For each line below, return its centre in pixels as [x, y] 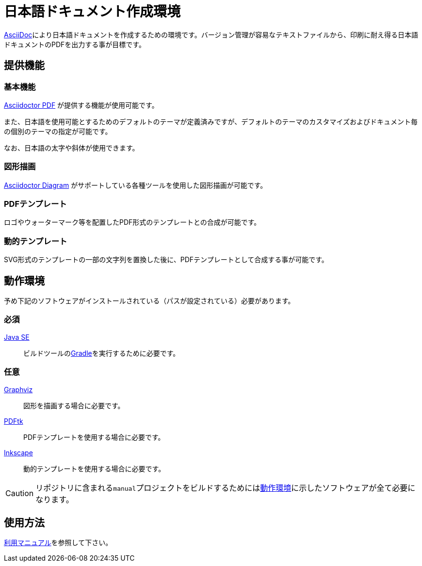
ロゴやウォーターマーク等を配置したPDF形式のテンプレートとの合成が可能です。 [132, 222]
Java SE [17, 337]
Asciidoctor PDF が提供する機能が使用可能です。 [81, 105]
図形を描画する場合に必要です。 [74, 405]
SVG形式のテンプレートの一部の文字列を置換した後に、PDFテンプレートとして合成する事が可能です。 [166, 260]
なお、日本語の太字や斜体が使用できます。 [72, 148]
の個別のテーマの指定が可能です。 [58, 131]
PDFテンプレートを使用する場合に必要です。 [94, 437]
